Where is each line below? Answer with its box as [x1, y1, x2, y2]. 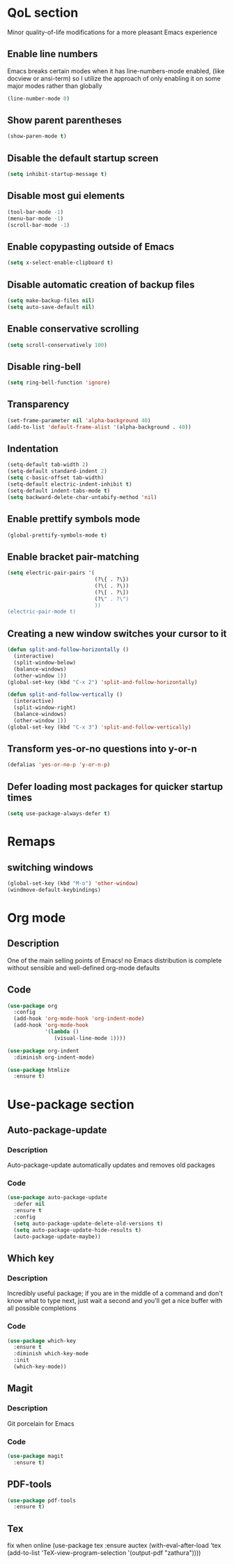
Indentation [7, 443, 59, 455]
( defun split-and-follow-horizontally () [7, 646, 130, 653]
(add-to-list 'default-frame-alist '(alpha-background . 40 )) [7, 424, 192, 431]
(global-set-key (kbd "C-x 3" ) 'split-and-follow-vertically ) [7, 724, 192, 731]
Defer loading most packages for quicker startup [7, 780, 224, 793]
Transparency [7, 399, 70, 410]
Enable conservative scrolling [7, 323, 139, 335]
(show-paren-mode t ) [7, 133, 68, 140]
